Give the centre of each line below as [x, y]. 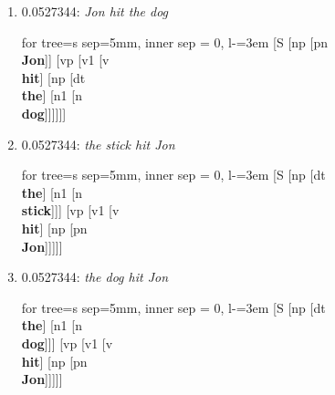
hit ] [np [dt [53, 77]
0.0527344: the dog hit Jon [95, 277]
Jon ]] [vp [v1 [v [65, 60]
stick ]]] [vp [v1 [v [70, 210]
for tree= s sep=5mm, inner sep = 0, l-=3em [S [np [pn [174, 42]
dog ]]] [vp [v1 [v [67, 343]
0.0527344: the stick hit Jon [98, 144]
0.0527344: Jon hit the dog [95, 11]
